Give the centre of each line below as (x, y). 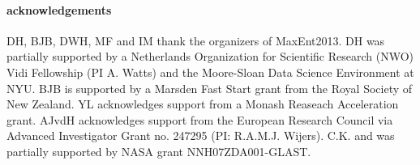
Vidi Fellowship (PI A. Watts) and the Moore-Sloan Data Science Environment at (210, 72)
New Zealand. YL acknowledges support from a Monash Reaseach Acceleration (203, 104)
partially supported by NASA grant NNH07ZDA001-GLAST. (159, 151)
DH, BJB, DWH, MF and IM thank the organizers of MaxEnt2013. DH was (196, 40)
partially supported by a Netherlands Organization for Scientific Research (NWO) (210, 56)
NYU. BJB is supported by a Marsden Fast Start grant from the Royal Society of (210, 88)
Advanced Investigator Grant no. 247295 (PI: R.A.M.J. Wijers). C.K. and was (201, 135)
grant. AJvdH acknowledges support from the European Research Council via (200, 119)
